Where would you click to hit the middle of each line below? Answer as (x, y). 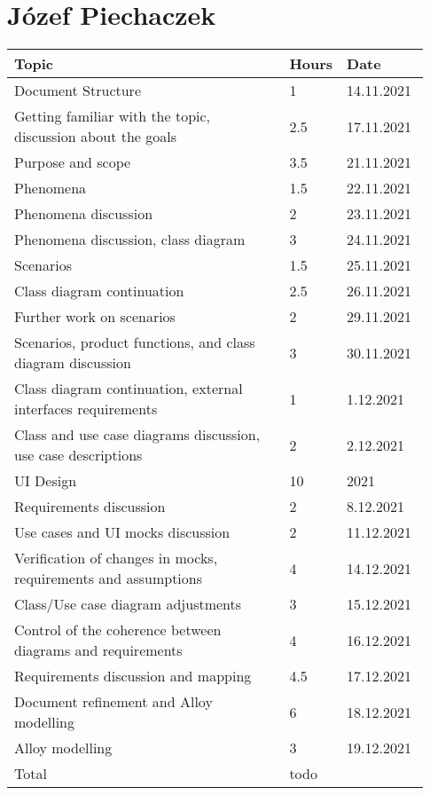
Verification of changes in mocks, (116, 558)
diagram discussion (73, 363)
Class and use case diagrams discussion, (137, 435)
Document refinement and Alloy (113, 702)
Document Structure (78, 91)
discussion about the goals (96, 137)
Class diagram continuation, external (129, 389)
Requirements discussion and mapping (133, 676)
